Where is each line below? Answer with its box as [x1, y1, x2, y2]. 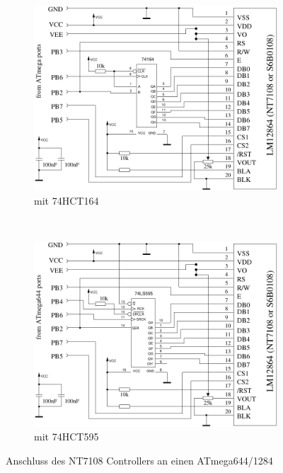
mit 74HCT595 [34, 429, 99, 444]
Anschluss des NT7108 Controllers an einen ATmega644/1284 [6, 452, 273, 467]
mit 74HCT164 [34, 193, 99, 208]
